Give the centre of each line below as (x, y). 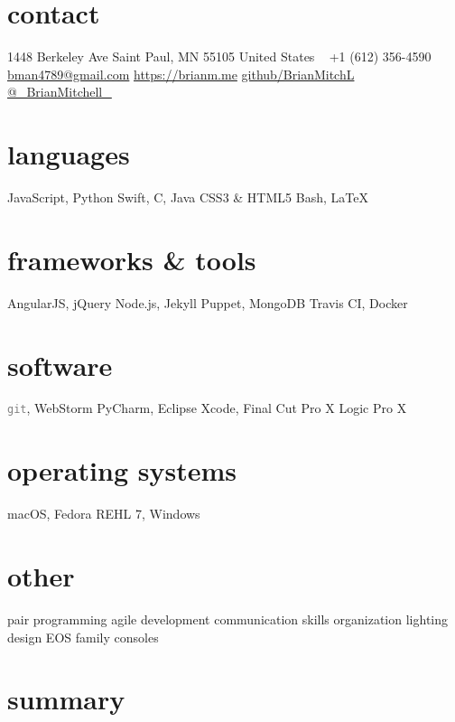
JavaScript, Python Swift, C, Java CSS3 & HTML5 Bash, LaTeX (188, 197)
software (60, 365)
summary (66, 699)
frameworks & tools (132, 259)
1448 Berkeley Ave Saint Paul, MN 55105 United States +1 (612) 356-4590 (219, 56)
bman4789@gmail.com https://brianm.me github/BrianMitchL (181, 74)
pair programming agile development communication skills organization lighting (228, 619)
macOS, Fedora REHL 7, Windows (104, 514)
